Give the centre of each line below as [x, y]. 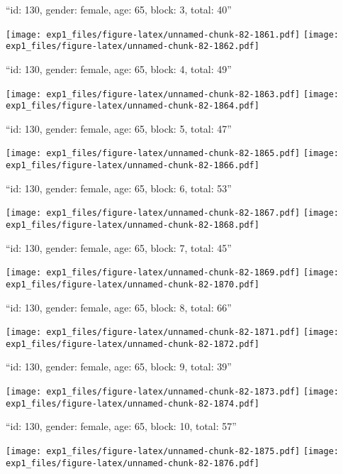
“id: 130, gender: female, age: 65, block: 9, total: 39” [119, 366]
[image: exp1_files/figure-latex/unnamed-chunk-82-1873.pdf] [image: [173, 392]
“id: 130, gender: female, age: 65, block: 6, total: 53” [119, 188]
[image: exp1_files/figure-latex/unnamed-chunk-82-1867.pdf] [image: [173, 213]
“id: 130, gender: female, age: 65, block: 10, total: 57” [121, 426]
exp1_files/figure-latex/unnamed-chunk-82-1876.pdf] [133, 463]
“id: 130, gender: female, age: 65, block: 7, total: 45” [119, 247]
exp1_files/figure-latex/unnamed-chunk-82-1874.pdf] [133, 403]
